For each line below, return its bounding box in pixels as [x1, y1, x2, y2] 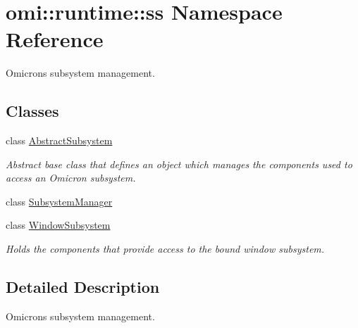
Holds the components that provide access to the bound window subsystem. [6, 241, 325, 256]
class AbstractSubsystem [6, 133, 113, 148]
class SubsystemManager [6, 194, 113, 208]
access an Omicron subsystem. [6, 170, 136, 185]
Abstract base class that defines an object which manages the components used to [6, 156, 352, 171]
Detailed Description [6, 276, 160, 298]
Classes [6, 100, 59, 122]
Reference [6, 25, 104, 53]
